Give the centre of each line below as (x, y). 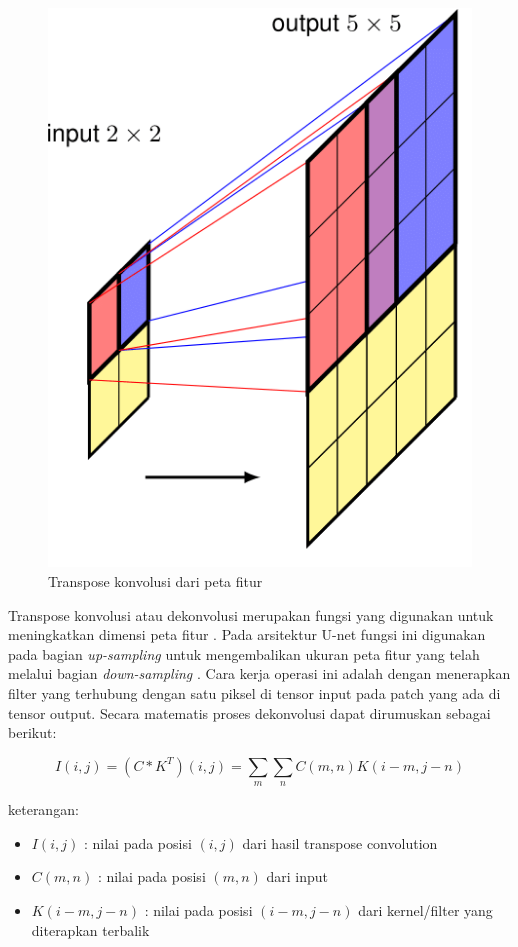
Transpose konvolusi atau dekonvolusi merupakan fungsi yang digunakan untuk (251, 614)
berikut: (32, 732)
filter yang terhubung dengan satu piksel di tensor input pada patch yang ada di (254, 693)
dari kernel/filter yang (425, 910)
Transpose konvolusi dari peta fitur (155, 581)
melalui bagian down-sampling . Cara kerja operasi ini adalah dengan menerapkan (259, 673)
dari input (297, 876)
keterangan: (43, 809)
